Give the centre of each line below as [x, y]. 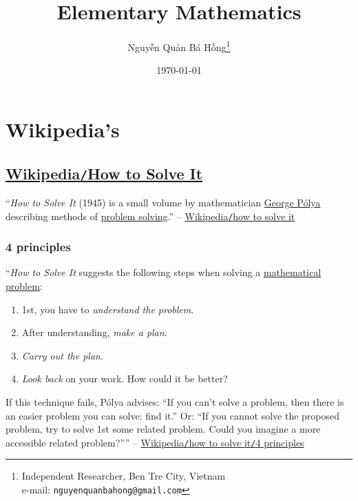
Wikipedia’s [63, 129]
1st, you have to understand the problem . [108, 309]
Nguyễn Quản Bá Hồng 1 [179, 46]
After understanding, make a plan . [94, 332]
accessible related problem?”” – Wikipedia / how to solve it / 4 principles [155, 442]
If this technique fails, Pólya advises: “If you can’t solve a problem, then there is [175, 401]
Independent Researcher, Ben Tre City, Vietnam [124, 476]
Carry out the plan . [62, 355]
